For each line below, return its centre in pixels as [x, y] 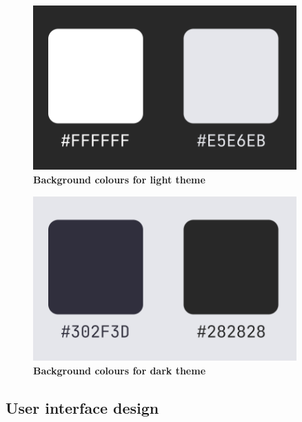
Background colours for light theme [119, 180]
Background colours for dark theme [120, 370]
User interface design [82, 407]
